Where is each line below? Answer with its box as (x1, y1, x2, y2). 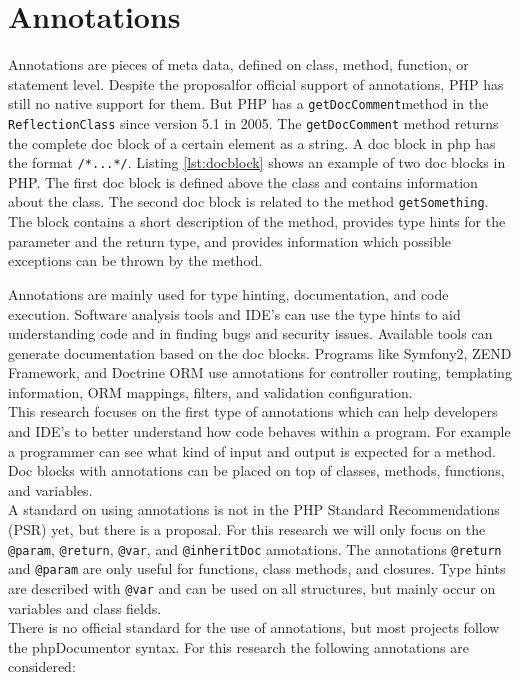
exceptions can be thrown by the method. (8, 250, 263, 271)
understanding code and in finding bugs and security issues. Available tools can (8, 323, 493, 344)
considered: (8, 656, 76, 677)
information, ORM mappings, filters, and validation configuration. (8, 381, 413, 402)
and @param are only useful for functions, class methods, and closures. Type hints (8, 558, 506, 579)
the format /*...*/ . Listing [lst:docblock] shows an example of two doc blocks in (8, 152, 506, 173)
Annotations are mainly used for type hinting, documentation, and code (8, 283, 449, 304)
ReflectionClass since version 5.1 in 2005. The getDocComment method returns (8, 112, 499, 133)
